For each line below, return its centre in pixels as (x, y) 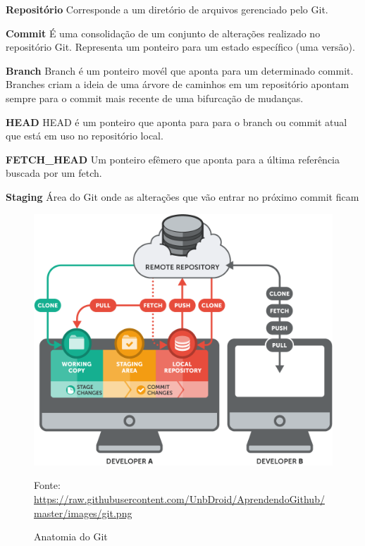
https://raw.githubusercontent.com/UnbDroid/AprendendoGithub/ (179, 499)
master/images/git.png (83, 513)
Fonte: (47, 485)
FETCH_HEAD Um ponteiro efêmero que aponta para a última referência (173, 159)
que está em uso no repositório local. (85, 136)
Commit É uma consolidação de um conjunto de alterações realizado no (163, 33)
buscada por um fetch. (54, 173)
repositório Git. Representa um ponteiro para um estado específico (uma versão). (180, 47)
